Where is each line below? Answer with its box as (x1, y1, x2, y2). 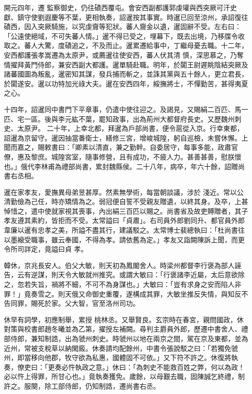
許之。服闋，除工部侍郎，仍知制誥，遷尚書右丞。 (4, 380, 160, 391)
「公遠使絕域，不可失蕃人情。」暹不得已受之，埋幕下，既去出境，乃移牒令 (4, 31, 238, 41)
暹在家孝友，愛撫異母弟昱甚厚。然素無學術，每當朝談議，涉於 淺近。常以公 (4, 187, 244, 197)
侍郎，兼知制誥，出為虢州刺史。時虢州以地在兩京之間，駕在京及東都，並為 (10, 333, 248, 343)
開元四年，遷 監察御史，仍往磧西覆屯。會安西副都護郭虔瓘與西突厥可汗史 (4, 2, 237, 12)
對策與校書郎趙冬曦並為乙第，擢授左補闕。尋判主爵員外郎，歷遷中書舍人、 (4, 324, 241, 334)
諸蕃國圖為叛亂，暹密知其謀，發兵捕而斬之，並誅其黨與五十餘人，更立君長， (4, 69, 248, 79)
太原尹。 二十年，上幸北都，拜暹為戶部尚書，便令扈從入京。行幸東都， (17, 123, 244, 133)
